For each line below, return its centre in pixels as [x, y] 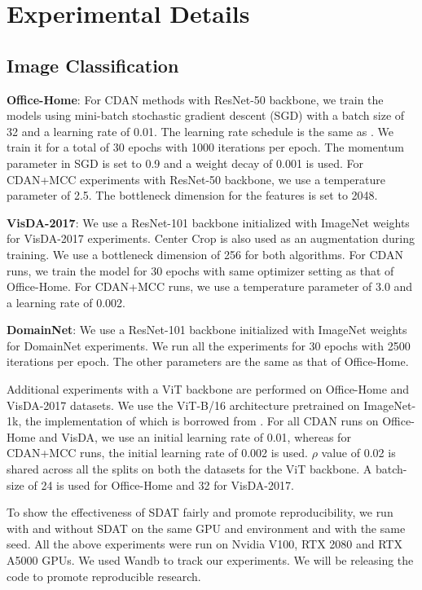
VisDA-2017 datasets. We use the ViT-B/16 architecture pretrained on [183, 405]
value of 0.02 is [358, 453]
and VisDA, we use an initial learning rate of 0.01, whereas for [195, 436]
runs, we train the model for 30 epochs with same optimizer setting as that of [200, 270]
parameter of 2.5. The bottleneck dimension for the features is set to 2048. [192, 195]
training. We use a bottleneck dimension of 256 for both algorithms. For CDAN [205, 254]
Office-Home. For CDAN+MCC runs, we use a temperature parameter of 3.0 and [210, 286]
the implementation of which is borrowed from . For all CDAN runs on [202, 421]
